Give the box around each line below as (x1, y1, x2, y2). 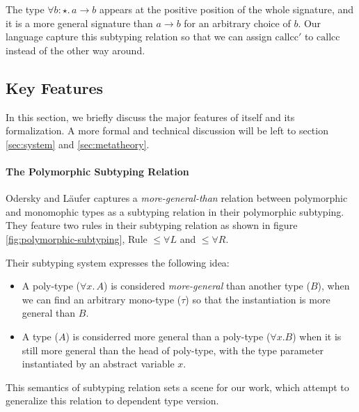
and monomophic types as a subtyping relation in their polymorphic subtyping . (6, 204, 344, 219)
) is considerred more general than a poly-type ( (65, 328, 271, 343)
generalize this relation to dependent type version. (6, 393, 219, 408)
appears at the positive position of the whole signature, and (99, 2, 354, 16)
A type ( (22, 328, 58, 343)
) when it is (292, 328, 342, 343)
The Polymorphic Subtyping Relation (6, 164, 189, 178)
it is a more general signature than (6, 15, 153, 30)
